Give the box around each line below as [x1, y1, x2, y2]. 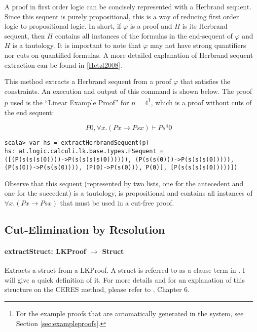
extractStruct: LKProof [4, 246, 86, 256]
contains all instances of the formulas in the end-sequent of [55, 30, 233, 41]
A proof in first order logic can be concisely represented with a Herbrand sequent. [4, 1, 252, 11]
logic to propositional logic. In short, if [4, 21, 121, 31]
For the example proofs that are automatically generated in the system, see [16, 308, 244, 319]
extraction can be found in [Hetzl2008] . [4, 59, 122, 70]
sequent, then [4, 30, 45, 41]
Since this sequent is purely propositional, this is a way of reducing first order [4, 11, 239, 21]
